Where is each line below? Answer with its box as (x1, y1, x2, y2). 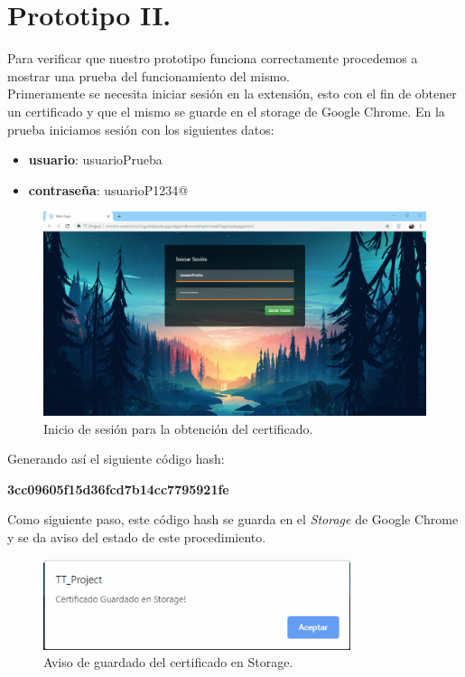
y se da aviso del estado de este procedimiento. (7, 527, 266, 546)
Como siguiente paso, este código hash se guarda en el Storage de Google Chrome (7, 510, 459, 529)
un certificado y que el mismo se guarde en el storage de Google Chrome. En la (7, 101, 445, 120)
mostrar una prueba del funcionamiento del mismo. (7, 66, 290, 85)
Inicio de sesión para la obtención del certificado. (43, 418, 313, 437)
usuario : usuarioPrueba (28, 150, 163, 169)
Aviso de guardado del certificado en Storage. (43, 653, 293, 672)
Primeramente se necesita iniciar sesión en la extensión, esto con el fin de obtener (7, 84, 457, 103)
